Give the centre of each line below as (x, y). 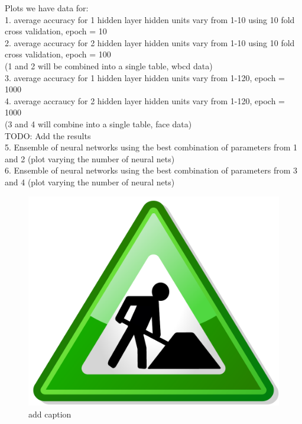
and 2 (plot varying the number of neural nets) (90, 158)
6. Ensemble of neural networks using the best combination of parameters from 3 (151, 170)
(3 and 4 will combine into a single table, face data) (98, 123)
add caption (50, 414)
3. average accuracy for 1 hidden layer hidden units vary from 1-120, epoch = (145, 77)
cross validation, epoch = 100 (58, 54)
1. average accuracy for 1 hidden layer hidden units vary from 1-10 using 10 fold (150, 19)
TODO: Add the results (48, 135)
